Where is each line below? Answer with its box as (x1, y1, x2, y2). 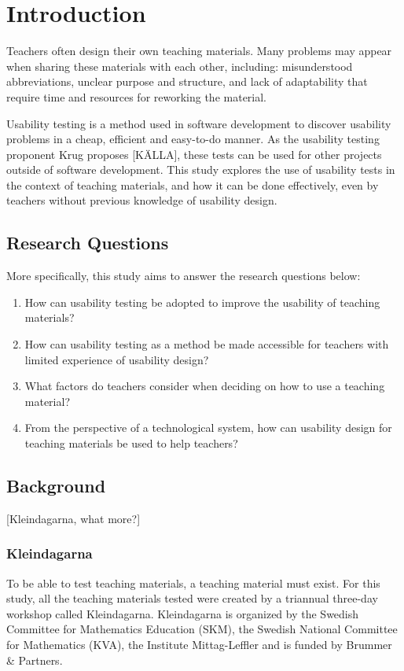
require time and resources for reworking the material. (6, 88, 267, 105)
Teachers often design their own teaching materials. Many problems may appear (6, 42, 392, 59)
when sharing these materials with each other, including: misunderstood (6, 57, 353, 74)
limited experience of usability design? (24, 351, 209, 367)
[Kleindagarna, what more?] (6, 510, 141, 526)
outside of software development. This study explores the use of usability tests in (6, 161, 395, 178)
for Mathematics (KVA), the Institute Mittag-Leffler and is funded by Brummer (6, 636, 392, 652)
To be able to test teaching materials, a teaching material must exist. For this (6, 574, 380, 591)
